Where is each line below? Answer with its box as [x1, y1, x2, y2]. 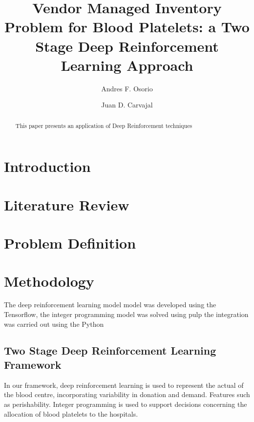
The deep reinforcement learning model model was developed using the [4, 299, 216, 310]
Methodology [4, 271, 94, 291]
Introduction [4, 156, 91, 176]
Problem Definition [4, 233, 136, 253]
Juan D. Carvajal [101, 100, 153, 110]
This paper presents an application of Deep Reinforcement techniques [15, 121, 192, 129]
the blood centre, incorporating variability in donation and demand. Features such [4, 389, 250, 400]
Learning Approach [61, 55, 193, 75]
